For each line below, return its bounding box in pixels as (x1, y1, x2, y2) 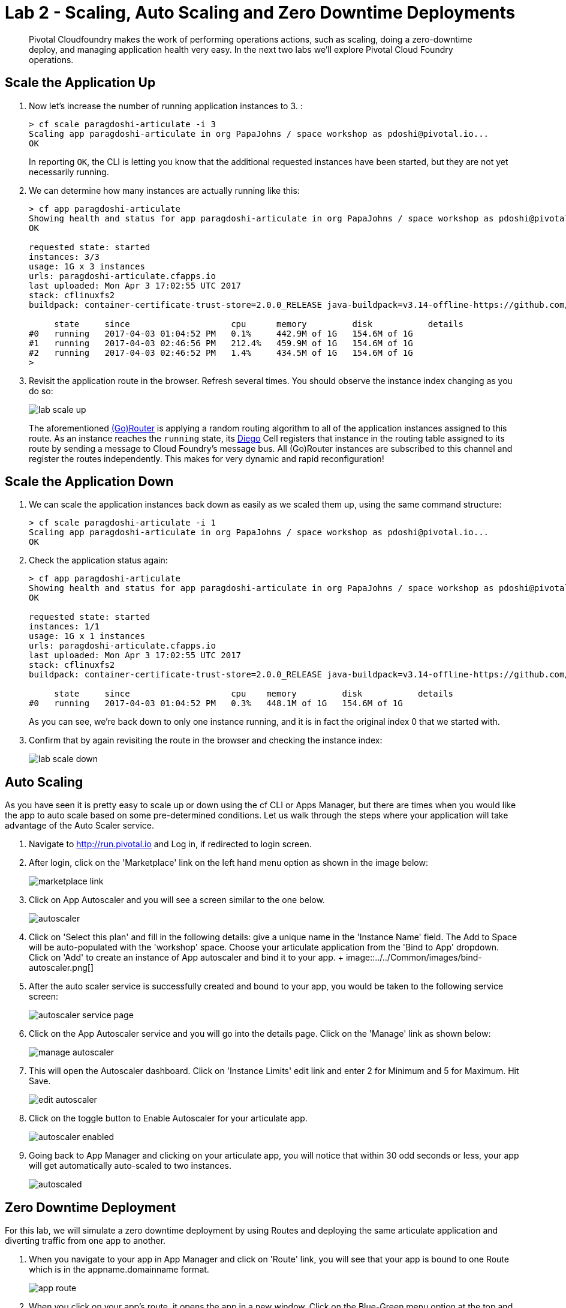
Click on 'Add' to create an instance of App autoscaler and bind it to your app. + (29, 952, 344, 963)
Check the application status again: (29, 555, 168, 566)
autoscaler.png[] (29, 962, 94, 973)
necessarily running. (29, 166, 109, 177)
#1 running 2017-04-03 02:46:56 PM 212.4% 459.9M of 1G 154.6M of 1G (29, 338, 413, 348)
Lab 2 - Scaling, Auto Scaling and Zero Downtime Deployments (5, 2, 516, 23)
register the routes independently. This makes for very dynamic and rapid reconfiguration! (29, 453, 384, 464)
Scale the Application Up (5, 75, 156, 91)
